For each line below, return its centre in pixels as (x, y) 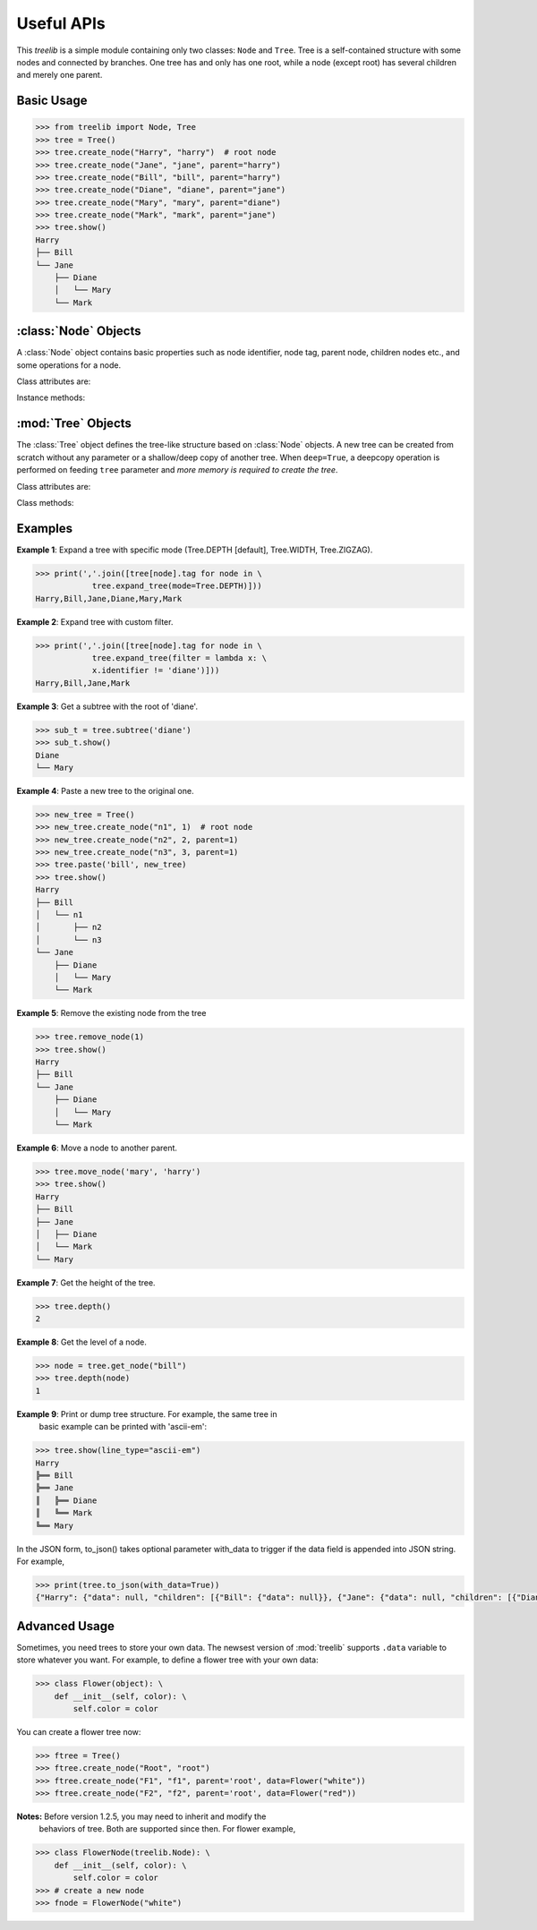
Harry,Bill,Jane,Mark (83, 683)
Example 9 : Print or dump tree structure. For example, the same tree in (147, 1413)
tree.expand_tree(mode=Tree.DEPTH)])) (177, 586)
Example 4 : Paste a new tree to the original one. (105, 790)
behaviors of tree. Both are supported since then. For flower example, (167, 1829)
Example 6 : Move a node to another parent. (97, 1148)
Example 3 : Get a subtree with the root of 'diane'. (107, 706)
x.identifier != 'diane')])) (156, 670)
